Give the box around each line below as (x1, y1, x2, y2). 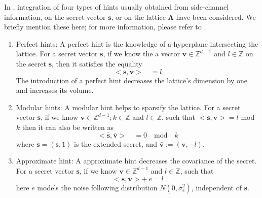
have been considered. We (176, 11, 256, 22)
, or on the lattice (111, 11, 166, 22)
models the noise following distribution (37, 182, 158, 192)
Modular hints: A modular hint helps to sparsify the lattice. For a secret (16, 102, 241, 112)
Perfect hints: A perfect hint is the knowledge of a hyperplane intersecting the (16, 38, 258, 49)
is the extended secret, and (74, 138, 157, 149)
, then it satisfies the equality (52, 58, 142, 69)
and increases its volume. (16, 85, 94, 95)
